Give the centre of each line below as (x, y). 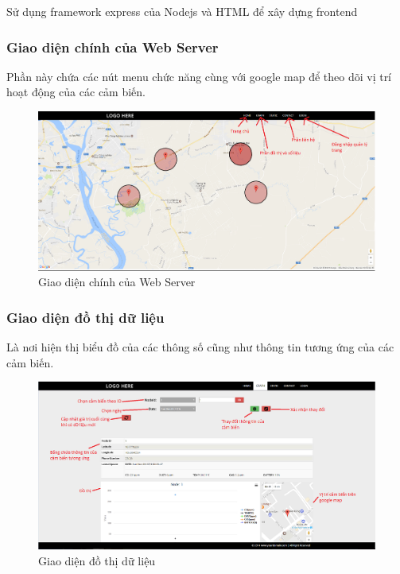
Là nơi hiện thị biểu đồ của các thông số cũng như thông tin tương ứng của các (200, 347)
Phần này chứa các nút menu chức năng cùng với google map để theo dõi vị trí (199, 76)
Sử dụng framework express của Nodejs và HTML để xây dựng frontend (182, 11)
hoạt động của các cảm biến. (76, 92)
